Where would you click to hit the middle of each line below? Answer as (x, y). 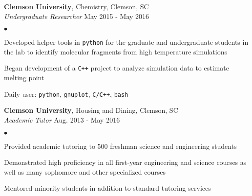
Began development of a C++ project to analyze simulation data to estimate (116, 68)
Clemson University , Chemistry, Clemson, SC (76, 6)
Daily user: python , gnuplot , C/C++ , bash (66, 94)
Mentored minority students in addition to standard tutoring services (107, 188)
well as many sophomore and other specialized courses (85, 171)
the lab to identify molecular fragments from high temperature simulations (116, 51)
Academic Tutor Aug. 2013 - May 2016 (62, 119)
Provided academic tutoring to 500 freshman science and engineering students (120, 146)
